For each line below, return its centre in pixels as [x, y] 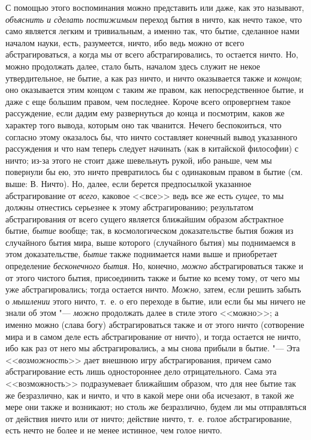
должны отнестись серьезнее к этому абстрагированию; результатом [129, 207]
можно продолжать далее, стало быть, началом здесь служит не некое [133, 66]
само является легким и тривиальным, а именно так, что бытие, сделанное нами [153, 31]
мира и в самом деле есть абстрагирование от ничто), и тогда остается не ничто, [153, 336]
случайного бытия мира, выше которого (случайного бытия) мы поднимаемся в [151, 242]
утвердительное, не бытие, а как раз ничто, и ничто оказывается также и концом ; [154, 78]
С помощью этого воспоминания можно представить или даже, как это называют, [155, 7]
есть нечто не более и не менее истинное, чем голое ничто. [114, 430]
